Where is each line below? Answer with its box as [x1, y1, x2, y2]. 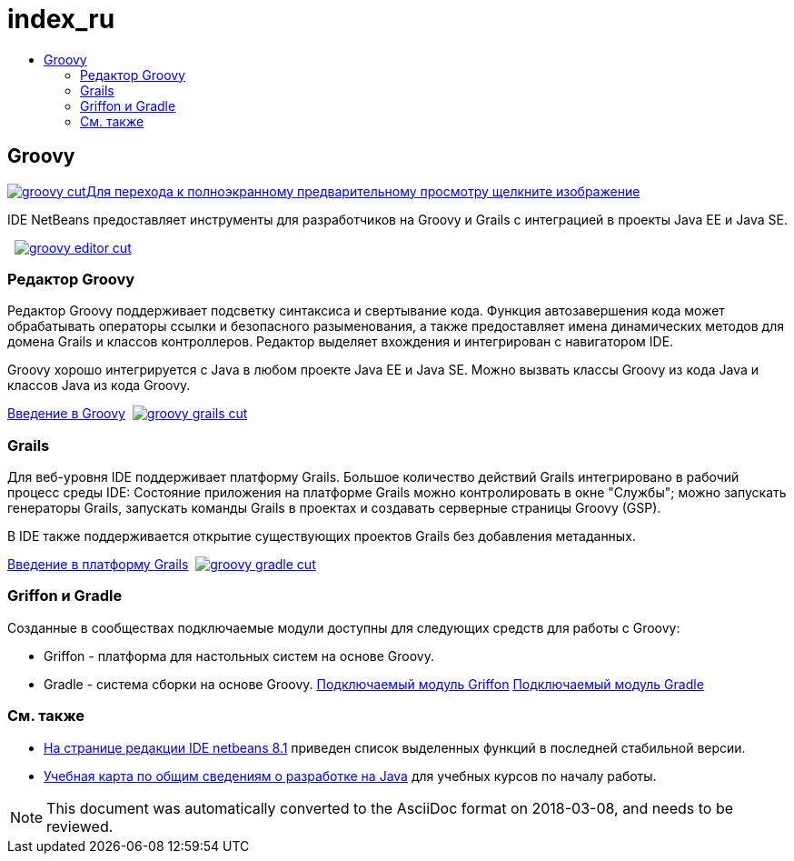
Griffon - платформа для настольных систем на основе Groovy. [44, 647, 435, 664]
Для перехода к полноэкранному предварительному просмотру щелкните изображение [85, 183, 640, 199]
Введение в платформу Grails [7, 556, 189, 573]
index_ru [7, 4, 115, 35]
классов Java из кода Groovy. [7, 377, 191, 394]
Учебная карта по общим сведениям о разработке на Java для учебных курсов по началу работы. [44, 767, 657, 784]
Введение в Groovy [7, 405, 125, 422]
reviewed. [46, 816, 114, 836]
